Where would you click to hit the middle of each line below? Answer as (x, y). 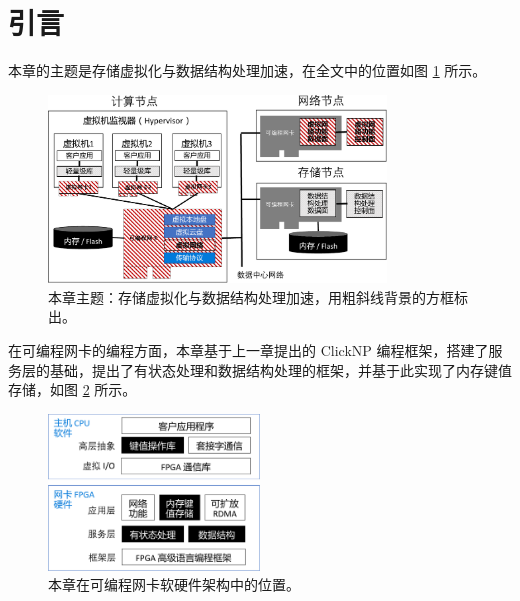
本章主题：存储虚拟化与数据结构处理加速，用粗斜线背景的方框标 (258, 296)
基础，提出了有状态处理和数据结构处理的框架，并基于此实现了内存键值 (280, 369)
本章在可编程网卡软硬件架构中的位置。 (174, 584)
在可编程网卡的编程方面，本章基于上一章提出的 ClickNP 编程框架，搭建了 (248, 349)
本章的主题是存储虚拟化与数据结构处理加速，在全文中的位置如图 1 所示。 (247, 70)
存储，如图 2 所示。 (72, 389)
